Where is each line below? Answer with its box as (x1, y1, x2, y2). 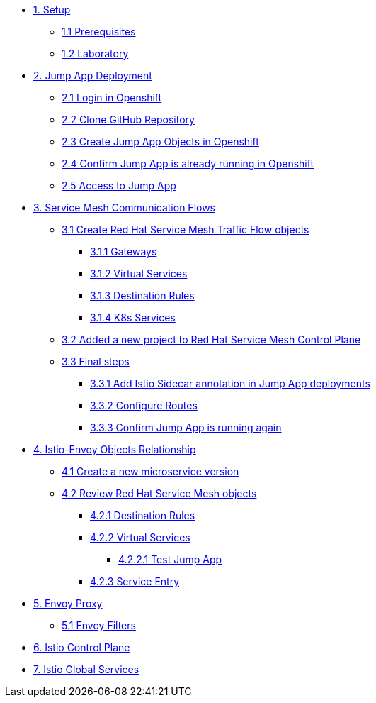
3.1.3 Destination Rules (90, 289, 195, 301)
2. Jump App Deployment (33, 70, 152, 82)
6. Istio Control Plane (33, 641, 130, 653)
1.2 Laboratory (62, 48, 129, 60)
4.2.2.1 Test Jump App (118, 553, 222, 565)
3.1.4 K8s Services (90, 311, 176, 323)
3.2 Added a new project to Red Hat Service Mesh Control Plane (62, 333, 361, 345)
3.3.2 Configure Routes (90, 399, 198, 411)
